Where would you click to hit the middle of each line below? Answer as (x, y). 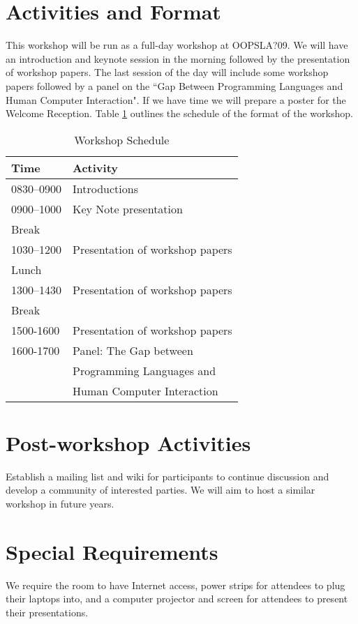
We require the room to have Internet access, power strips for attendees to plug (176, 585)
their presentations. (47, 612)
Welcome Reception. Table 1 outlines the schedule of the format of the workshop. (179, 113)
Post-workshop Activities (128, 442)
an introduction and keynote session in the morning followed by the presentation (178, 58)
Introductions (105, 188)
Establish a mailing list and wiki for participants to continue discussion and (167, 476)
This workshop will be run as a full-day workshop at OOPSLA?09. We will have (177, 45)
